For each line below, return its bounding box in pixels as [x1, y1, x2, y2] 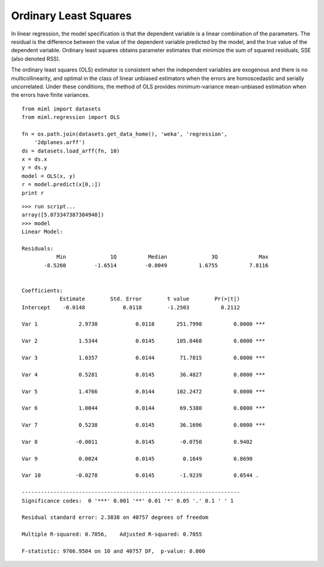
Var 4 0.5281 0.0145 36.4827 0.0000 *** [22, 371, 266, 378]
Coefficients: [22, 287, 63, 294]
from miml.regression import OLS [22, 114, 120, 121]
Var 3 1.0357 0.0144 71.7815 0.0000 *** [22, 354, 266, 361]
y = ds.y [22, 164, 47, 171]
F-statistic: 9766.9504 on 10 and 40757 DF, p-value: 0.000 [22, 547, 205, 554]
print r [22, 189, 44, 196]
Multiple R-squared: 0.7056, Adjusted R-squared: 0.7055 [22, 531, 202, 538]
